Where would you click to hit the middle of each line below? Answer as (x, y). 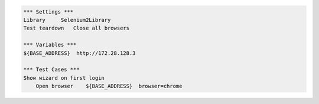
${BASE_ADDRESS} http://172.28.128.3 (79, 53)
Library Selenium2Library (67, 20)
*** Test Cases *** (51, 70)
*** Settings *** (48, 12)
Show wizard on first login (64, 78)
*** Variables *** (50, 45)
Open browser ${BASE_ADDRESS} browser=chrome (109, 86)
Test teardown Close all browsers (77, 28)
